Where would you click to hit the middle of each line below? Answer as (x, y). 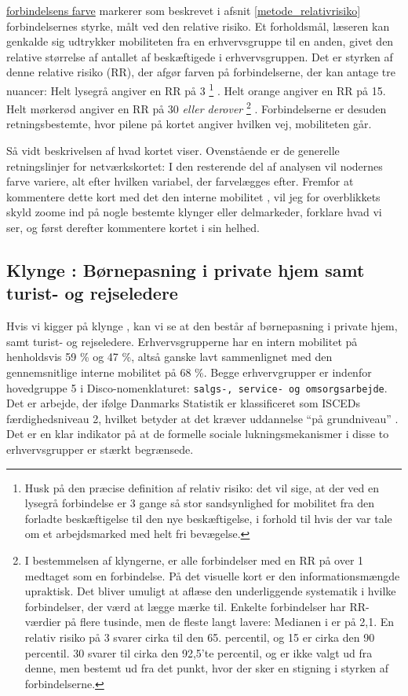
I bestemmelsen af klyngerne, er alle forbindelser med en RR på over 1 (194, 560)
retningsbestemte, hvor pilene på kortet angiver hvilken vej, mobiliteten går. (189, 124)
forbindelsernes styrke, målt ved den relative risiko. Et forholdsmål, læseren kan (198, 26)
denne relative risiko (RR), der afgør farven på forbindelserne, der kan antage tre (201, 72)
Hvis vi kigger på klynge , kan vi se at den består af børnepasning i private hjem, (202, 326)
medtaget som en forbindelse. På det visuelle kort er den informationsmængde (212, 575)
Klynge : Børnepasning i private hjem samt (186, 270)
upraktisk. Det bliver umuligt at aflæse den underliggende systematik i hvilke (210, 591)
